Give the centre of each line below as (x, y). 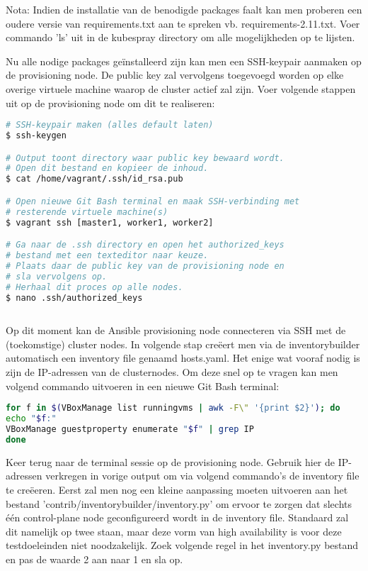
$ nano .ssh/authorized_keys (74, 298)
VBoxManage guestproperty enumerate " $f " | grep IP (130, 429)
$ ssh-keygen (36, 136)
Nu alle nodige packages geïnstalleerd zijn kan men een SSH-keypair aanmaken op (184, 61)
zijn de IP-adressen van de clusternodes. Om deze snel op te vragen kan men (172, 372)
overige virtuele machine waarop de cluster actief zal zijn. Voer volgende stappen (181, 88)
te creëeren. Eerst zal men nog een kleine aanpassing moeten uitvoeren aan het (177, 489)
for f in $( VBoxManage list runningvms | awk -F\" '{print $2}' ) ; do (173, 408)
